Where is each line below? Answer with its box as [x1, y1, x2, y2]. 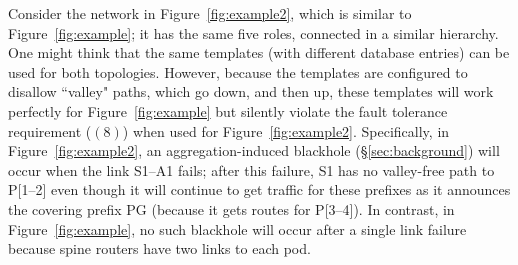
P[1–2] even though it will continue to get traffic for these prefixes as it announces [8, 179, 511, 200]
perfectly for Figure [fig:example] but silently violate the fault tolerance [8, 100, 448, 121]
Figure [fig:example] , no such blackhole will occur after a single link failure [8, 218, 467, 239]
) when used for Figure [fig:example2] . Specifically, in [122, 120, 450, 141]
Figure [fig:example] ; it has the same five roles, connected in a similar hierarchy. [8, 22, 499, 43]
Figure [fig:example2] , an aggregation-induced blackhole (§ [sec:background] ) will [8, 140, 500, 161]
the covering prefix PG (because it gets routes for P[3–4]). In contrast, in [8, 198, 455, 219]
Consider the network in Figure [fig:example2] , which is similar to [8, 3, 412, 23]
